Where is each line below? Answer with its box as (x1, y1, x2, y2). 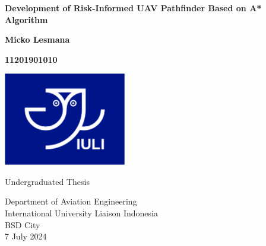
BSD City (5, 218, 40, 231)
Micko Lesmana (5, 33, 70, 46)
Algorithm (5, 13, 48, 25)
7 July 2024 (5, 230, 47, 242)
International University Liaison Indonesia (5, 206, 158, 219)
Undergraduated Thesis (5, 175, 90, 187)
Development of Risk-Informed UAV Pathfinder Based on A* (5, 2, 262, 14)
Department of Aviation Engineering (5, 195, 137, 207)
